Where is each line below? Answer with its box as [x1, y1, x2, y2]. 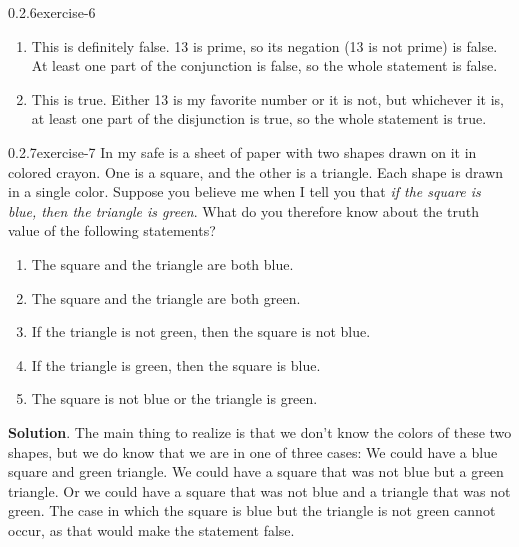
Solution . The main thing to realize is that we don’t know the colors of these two [8, 421, 512, 442]
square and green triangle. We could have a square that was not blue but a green [8, 461, 504, 482]
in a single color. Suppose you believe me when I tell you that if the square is [8, 181, 481, 202]
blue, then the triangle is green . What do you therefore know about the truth [8, 200, 479, 221]
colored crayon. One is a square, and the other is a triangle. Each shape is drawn [8, 161, 504, 182]
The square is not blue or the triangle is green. [31, 388, 318, 409]
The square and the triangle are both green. [31, 287, 301, 308]
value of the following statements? [8, 220, 216, 241]
